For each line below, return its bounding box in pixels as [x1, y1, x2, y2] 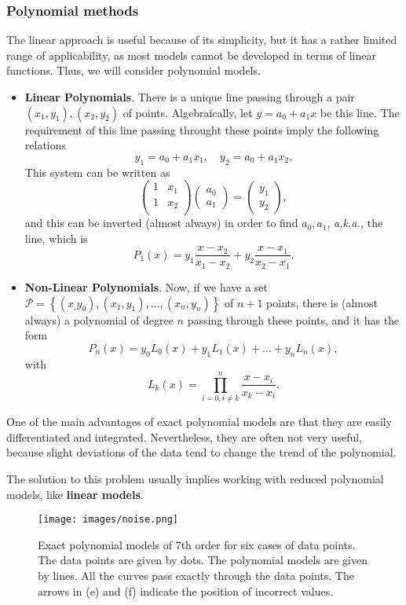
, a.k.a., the [327, 214, 383, 231]
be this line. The [320, 104, 400, 120]
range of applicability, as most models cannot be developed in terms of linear [6, 46, 376, 63]
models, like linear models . [6, 486, 144, 502]
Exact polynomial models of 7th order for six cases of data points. [38, 536, 356, 552]
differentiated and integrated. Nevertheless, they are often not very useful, [6, 428, 363, 445]
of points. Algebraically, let [123, 104, 253, 120]
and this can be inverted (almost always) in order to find [24, 214, 298, 231]
